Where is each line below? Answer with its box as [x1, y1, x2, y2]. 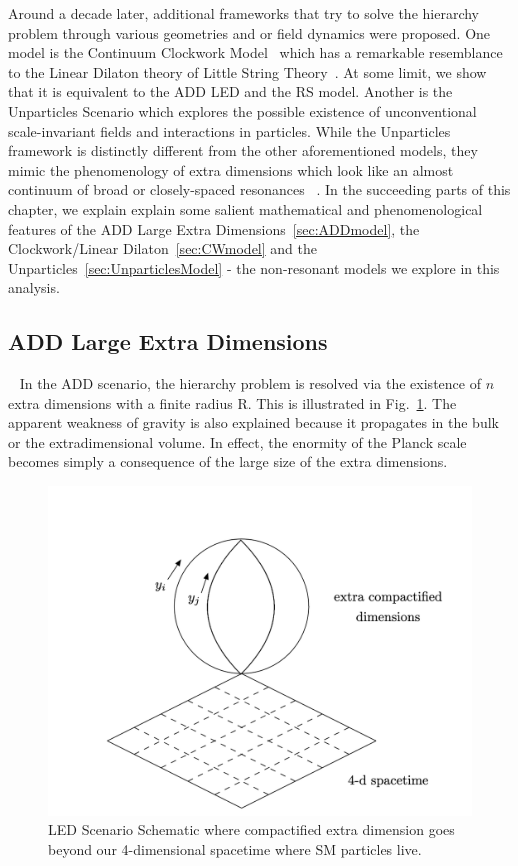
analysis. [8, 277, 60, 298]
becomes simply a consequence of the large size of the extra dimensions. [8, 451, 448, 472]
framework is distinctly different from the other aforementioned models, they [8, 140, 478, 161]
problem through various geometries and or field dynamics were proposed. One [8, 22, 491, 43]
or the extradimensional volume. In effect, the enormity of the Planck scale [8, 431, 467, 452]
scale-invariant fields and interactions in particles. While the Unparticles [8, 120, 451, 141]
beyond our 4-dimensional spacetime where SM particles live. [48, 838, 422, 859]
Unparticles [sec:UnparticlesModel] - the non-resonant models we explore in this [8, 257, 500, 278]
